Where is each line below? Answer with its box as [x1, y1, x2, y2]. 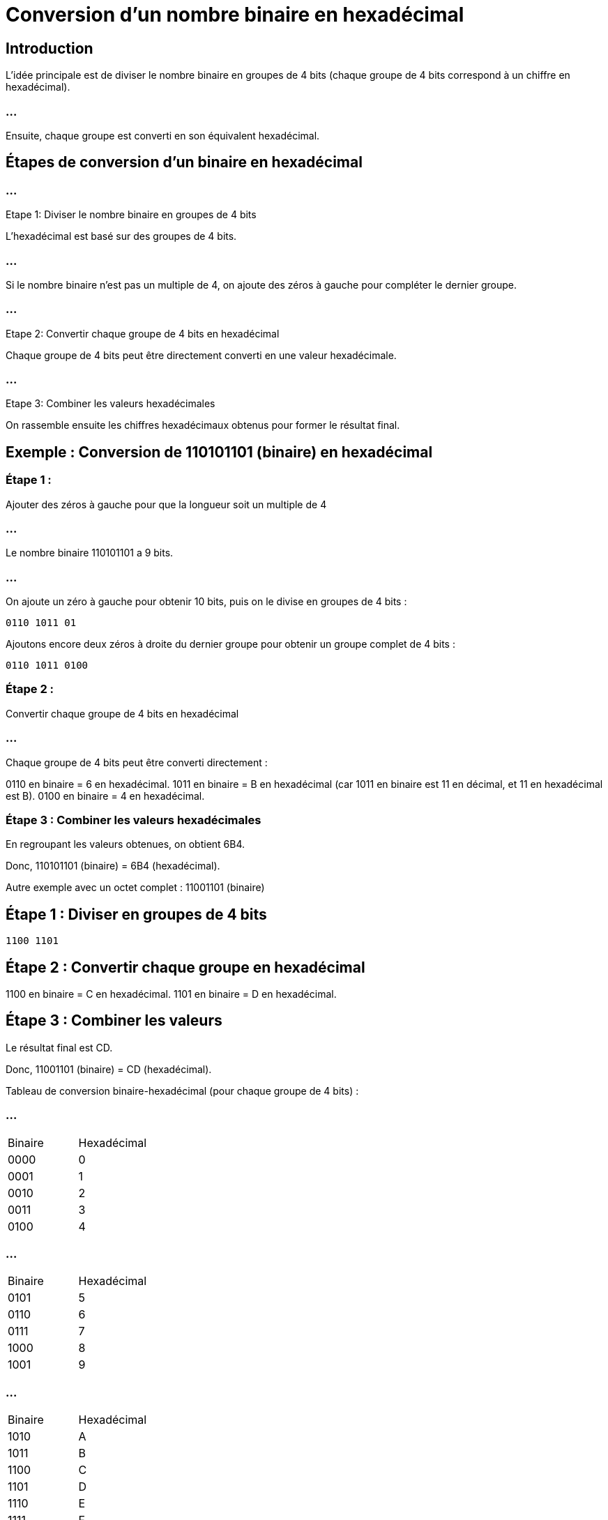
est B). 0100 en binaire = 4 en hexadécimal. [6, 789, 205, 802]
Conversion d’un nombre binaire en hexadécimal [6, 3, 464, 26]
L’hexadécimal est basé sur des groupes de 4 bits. [6, 230, 237, 243]
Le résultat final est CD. [6, 1041, 113, 1054]
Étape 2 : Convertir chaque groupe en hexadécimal [6, 958, 365, 976]
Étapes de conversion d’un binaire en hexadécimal [6, 153, 363, 172]
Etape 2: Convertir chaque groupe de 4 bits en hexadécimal [6, 327, 280, 340]
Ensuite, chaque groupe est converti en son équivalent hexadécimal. [6, 129, 320, 142]
